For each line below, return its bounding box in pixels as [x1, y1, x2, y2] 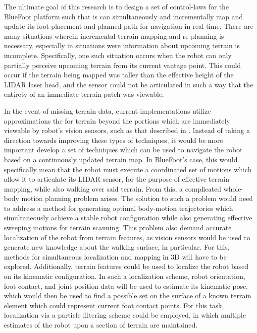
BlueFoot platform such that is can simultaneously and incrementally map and [4, 11, 243, 21]
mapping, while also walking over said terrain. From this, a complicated [4, 183, 221, 194]
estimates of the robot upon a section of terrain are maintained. [4, 320, 198, 330]
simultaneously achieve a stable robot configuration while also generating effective [4, 212, 252, 223]
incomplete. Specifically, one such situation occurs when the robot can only [4, 50, 232, 60]
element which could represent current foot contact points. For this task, [4, 300, 224, 310]
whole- [223, 183, 244, 194]
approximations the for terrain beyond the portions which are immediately [4, 115, 230, 126]
